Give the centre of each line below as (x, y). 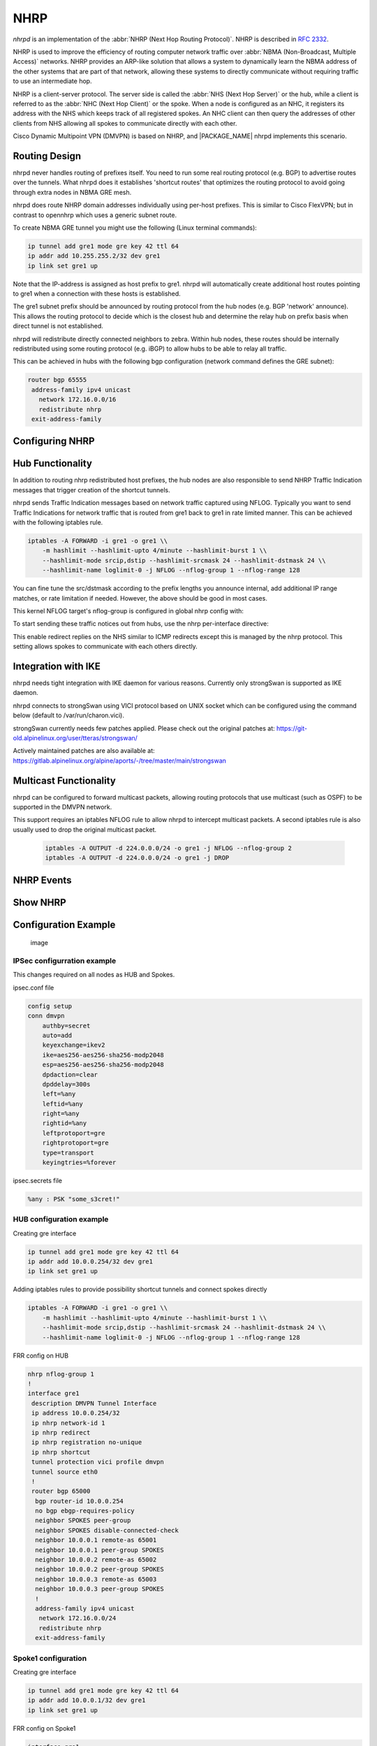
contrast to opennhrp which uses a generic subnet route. (95, 215)
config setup (50, 1006)
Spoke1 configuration (50, 1658)
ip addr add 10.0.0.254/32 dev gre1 (90, 1262)
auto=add (57, 1035)
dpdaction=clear (70, 1074)
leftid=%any (63, 1104)
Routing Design (47, 156)
